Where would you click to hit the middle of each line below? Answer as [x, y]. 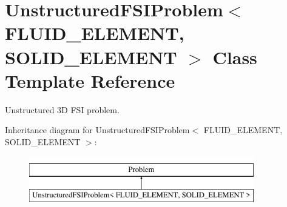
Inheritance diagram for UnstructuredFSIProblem [97, 130]
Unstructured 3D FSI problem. [62, 109]
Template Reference [90, 80]
